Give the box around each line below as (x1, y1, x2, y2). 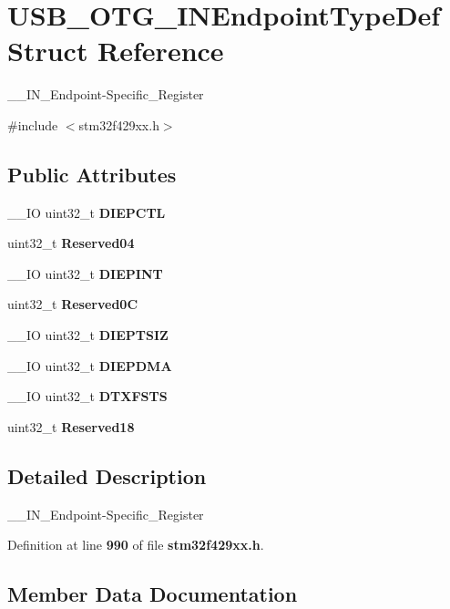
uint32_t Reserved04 (7, 233, 135, 253)
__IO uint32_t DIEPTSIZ (7, 325, 169, 345)
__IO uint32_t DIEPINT (7, 263, 163, 283)
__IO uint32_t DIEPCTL (7, 202, 166, 222)
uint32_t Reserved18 (7, 417, 135, 436)
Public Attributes (7, 160, 177, 188)
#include (7, 115, 58, 134)
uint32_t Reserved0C (7, 294, 138, 314)
